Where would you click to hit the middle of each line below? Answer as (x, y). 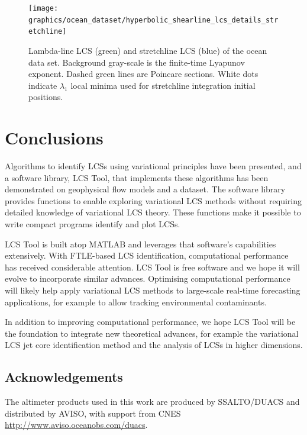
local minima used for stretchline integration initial (163, 85)
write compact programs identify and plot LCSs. (93, 224)
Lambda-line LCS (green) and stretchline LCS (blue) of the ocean (148, 50)
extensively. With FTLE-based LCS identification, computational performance (147, 255)
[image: (43, 8)
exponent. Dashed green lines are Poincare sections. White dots (143, 74)
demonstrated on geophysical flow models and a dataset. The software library (145, 189)
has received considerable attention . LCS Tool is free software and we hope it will (152, 267)
